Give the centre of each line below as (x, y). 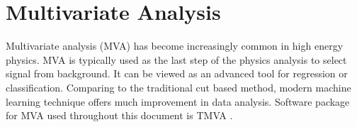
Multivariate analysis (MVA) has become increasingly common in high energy (175, 46)
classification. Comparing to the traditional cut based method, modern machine (178, 87)
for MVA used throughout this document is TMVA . (119, 115)
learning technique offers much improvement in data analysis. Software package (178, 101)
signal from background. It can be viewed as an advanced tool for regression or (177, 73)
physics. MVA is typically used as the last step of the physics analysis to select (176, 59)
